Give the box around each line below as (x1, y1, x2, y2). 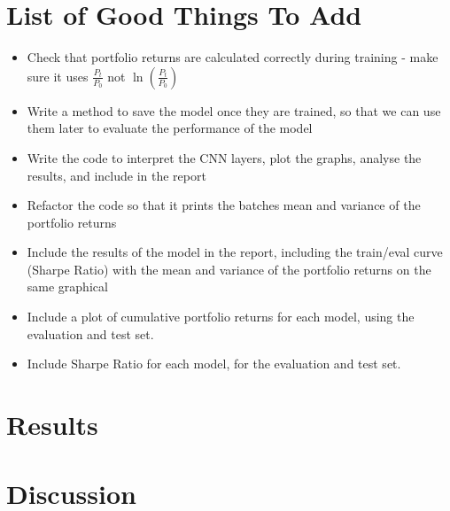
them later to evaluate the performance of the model (27, 119, 313, 137)
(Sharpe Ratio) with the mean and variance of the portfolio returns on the (27, 259, 431, 278)
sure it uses (27, 66, 89, 85)
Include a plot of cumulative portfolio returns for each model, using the (27, 307, 415, 326)
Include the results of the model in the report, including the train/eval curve (27, 243, 443, 261)
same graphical (27, 277, 108, 296)
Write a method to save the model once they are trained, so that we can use (27, 101, 441, 120)
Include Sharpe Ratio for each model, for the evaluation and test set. (27, 354, 401, 373)
